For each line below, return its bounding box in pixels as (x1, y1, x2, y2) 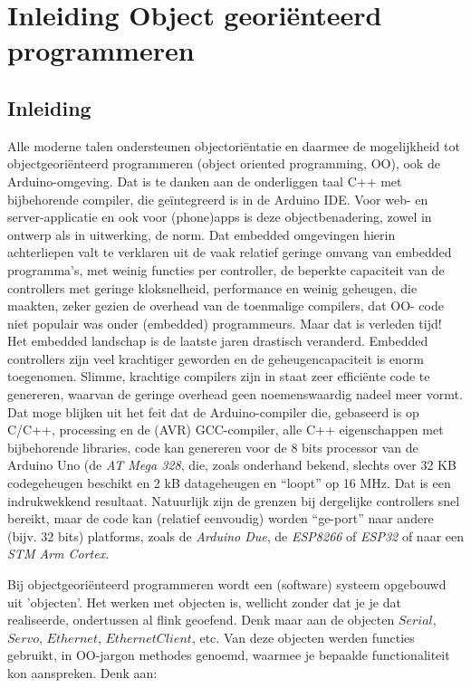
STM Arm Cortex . (7, 544, 110, 563)
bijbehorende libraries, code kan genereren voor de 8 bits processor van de (7, 437, 418, 456)
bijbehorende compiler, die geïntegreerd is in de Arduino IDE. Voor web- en (7, 189, 428, 208)
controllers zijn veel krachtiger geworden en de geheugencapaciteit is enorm (7, 349, 425, 368)
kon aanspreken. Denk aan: (7, 663, 158, 682)
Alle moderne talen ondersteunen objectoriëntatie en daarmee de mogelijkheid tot (7, 136, 460, 155)
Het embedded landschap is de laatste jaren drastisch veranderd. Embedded (7, 331, 428, 350)
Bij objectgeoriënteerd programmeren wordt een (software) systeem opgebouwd (7, 575, 447, 594)
